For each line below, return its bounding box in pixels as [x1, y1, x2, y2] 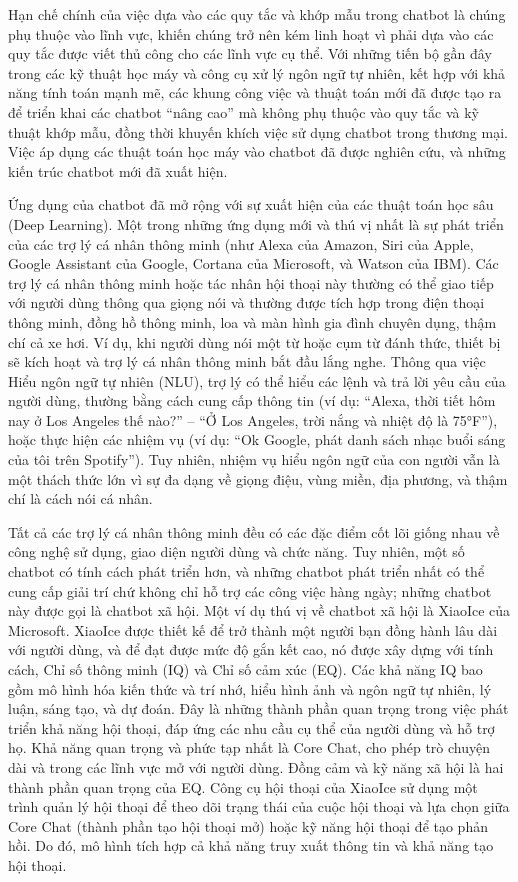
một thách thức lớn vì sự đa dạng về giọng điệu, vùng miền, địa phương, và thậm [8, 468, 508, 489]
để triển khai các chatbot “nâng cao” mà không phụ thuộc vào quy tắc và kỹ [8, 101, 479, 122]
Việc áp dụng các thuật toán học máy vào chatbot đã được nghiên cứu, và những [8, 141, 506, 162]
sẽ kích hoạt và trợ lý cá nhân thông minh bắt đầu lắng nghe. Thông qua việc [8, 351, 486, 372]
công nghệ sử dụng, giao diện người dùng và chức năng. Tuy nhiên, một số [8, 541, 465, 562]
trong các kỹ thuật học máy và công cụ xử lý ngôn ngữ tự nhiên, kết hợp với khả [8, 62, 506, 83]
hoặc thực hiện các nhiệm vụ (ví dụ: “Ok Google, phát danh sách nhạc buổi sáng [8, 429, 506, 450]
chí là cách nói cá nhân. [8, 488, 153, 509]
